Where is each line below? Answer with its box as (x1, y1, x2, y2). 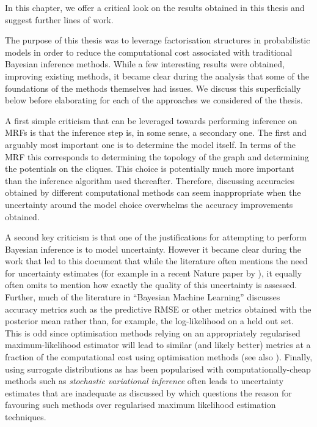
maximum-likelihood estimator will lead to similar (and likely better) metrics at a (5, 338, 311, 351)
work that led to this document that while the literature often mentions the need (5, 254, 308, 267)
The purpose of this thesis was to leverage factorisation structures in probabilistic (5, 34, 310, 46)
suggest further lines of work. (5, 13, 114, 26)
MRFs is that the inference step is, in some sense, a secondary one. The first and (5, 126, 307, 139)
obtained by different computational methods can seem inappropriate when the (5, 186, 301, 199)
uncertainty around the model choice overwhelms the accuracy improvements (5, 198, 293, 210)
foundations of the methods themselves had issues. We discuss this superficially (5, 81, 301, 94)
